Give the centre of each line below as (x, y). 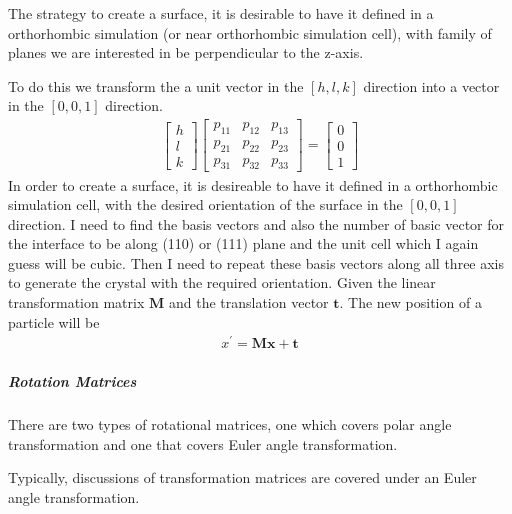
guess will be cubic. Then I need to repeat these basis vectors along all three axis (256, 262)
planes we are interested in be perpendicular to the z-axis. (186, 52)
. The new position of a (410, 302)
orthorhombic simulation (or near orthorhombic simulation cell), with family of (250, 32)
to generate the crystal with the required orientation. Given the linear (222, 282)
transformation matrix (76, 302)
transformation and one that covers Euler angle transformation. (203, 443)
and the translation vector (248, 302)
